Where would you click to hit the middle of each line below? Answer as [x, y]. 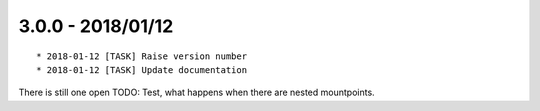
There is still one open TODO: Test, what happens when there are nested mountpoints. [196, 92]
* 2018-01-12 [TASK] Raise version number [142, 56]
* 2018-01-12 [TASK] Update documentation [142, 69]
